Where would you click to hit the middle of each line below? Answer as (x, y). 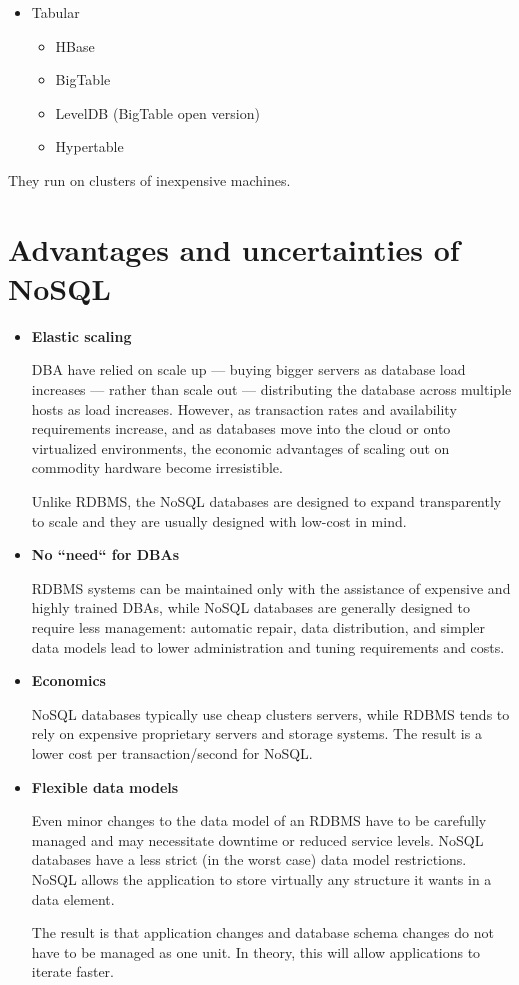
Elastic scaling (81, 335)
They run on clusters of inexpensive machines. (149, 179)
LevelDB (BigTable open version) (157, 112)
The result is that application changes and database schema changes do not (262, 932)
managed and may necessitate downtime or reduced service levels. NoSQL (257, 839)
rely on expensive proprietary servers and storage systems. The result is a (256, 733)
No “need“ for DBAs (105, 554)
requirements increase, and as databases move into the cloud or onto (241, 428)
